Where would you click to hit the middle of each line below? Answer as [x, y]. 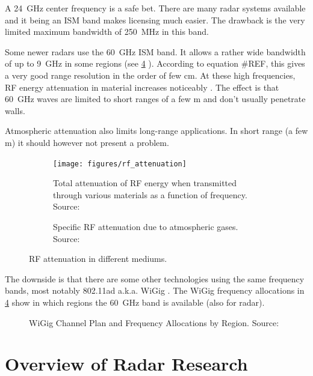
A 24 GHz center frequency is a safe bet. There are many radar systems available [155, 8]
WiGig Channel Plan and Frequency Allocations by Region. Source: [154, 322]
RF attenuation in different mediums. [98, 259]
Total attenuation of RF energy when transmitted [145, 183]
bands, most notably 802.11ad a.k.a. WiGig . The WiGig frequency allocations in [155, 290]
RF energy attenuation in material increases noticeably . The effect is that [142, 87]
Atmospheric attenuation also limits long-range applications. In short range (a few [156, 131]
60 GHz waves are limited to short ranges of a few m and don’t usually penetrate [155, 99]
